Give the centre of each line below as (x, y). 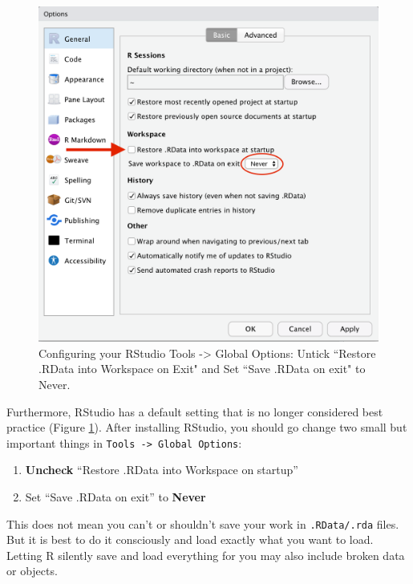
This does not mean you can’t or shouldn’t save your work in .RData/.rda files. (203, 523)
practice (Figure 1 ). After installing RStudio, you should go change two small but (207, 427)
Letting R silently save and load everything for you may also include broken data (206, 555)
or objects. (32, 571)
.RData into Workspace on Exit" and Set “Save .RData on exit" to (202, 369)
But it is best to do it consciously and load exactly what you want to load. (190, 539)
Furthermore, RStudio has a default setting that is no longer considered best (195, 411)
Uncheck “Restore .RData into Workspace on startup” (162, 470)
